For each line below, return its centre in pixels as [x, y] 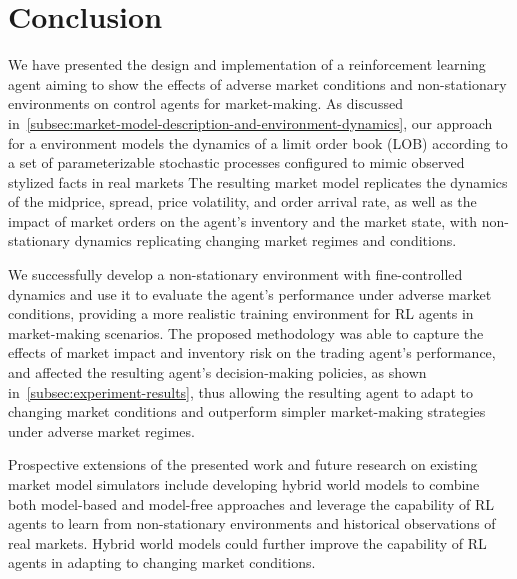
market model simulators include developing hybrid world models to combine [244, 484]
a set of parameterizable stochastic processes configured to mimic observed [236, 162]
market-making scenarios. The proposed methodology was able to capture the [246, 332]
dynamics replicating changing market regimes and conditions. [265, 240]
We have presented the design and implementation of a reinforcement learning [247, 64]
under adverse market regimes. [101, 430]
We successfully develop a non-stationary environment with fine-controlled [235, 274]
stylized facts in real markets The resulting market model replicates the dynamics [258, 181]
